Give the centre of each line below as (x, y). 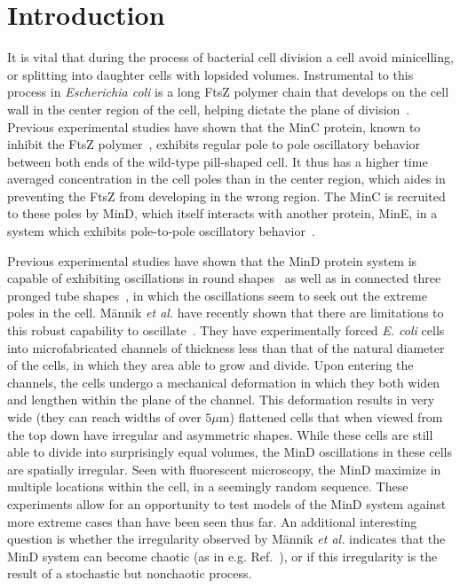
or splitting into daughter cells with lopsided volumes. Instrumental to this (210, 74)
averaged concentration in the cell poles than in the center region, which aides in (226, 179)
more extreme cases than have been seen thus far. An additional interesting (212, 521)
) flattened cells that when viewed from (336, 417)
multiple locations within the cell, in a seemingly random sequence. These (208, 486)
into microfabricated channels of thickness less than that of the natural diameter (226, 347)
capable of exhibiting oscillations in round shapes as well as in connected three (224, 278)
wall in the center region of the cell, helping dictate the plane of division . (209, 109)
